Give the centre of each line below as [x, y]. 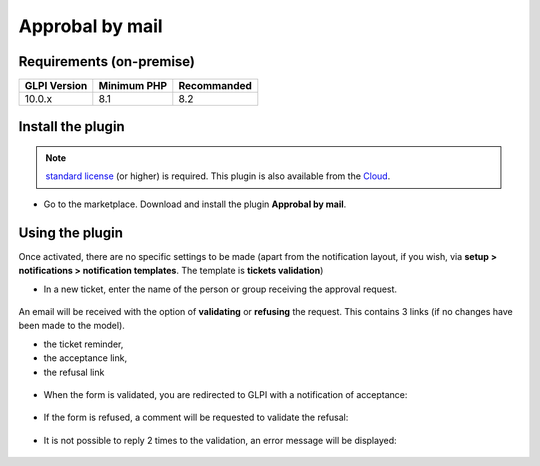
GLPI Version [56, 86]
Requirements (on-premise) [106, 61]
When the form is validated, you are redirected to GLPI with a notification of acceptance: [225, 394]
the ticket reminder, [83, 344]
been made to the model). [71, 326]
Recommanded [215, 86]
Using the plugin [71, 232]
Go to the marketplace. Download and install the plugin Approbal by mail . [195, 204]
